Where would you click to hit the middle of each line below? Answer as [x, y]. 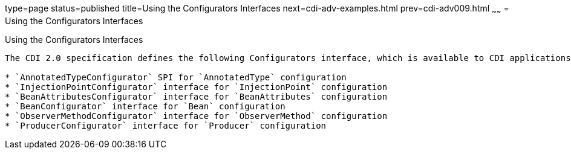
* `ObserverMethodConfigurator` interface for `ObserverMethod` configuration [196, 116]
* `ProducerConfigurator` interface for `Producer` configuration [166, 125]
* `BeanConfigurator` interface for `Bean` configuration [145, 106]
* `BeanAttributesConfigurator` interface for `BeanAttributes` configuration [196, 96]
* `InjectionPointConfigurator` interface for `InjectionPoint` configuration [196, 87]
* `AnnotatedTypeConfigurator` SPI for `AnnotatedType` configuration [176, 77]
